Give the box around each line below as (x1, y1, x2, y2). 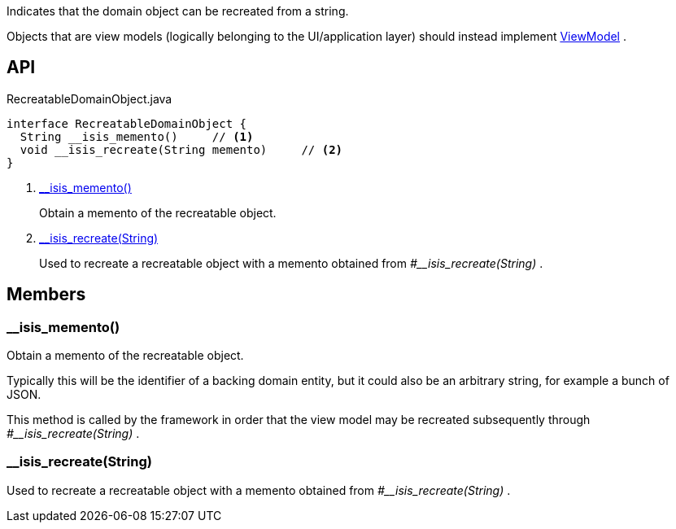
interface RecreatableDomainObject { (7, 116, 247, 130)
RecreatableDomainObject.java (7, 91, 172, 106)
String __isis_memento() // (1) (20, 129, 254, 143)
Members (7, 284, 86, 305)
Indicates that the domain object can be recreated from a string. (7, 4, 349, 18)
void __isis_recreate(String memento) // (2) (20, 142, 343, 156)
